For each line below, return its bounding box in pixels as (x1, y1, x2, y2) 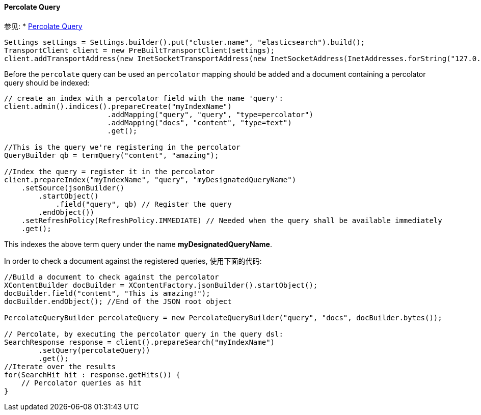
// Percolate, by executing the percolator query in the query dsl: (4, 329, 283, 338)
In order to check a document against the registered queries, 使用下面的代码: (4, 256, 262, 265)
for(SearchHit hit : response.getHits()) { (4, 370, 180, 379)
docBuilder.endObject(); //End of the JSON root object (4, 297, 232, 306)
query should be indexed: (4, 78, 90, 87)
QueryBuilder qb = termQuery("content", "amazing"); (4, 151, 219, 159)
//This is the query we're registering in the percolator (4, 143, 240, 151)
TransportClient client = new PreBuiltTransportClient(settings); (4, 46, 275, 54)
